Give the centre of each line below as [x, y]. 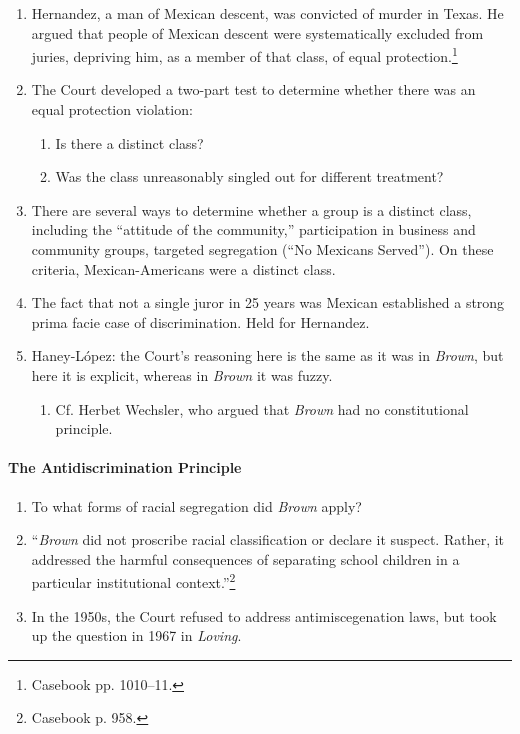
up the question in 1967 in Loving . [136, 635]
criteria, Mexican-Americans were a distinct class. [183, 268]
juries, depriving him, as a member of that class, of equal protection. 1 [244, 54]
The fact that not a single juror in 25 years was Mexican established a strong [268, 302]
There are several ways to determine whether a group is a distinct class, [251, 209]
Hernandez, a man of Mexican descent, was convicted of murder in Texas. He [267, 13]
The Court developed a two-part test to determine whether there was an [253, 89]
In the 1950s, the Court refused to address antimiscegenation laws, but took [264, 615]
